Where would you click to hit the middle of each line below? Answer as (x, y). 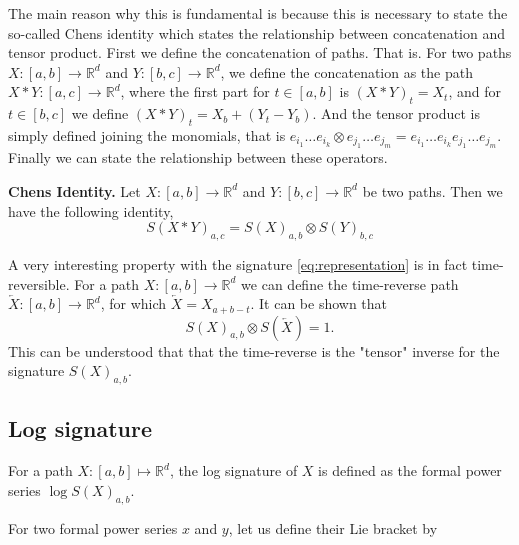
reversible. (39, 283)
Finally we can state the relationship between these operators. (198, 157)
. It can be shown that (319, 303)
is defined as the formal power (410, 470)
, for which (133, 303)
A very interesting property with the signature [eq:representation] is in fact (238, 263)
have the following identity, (91, 210)
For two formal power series (93, 527)
